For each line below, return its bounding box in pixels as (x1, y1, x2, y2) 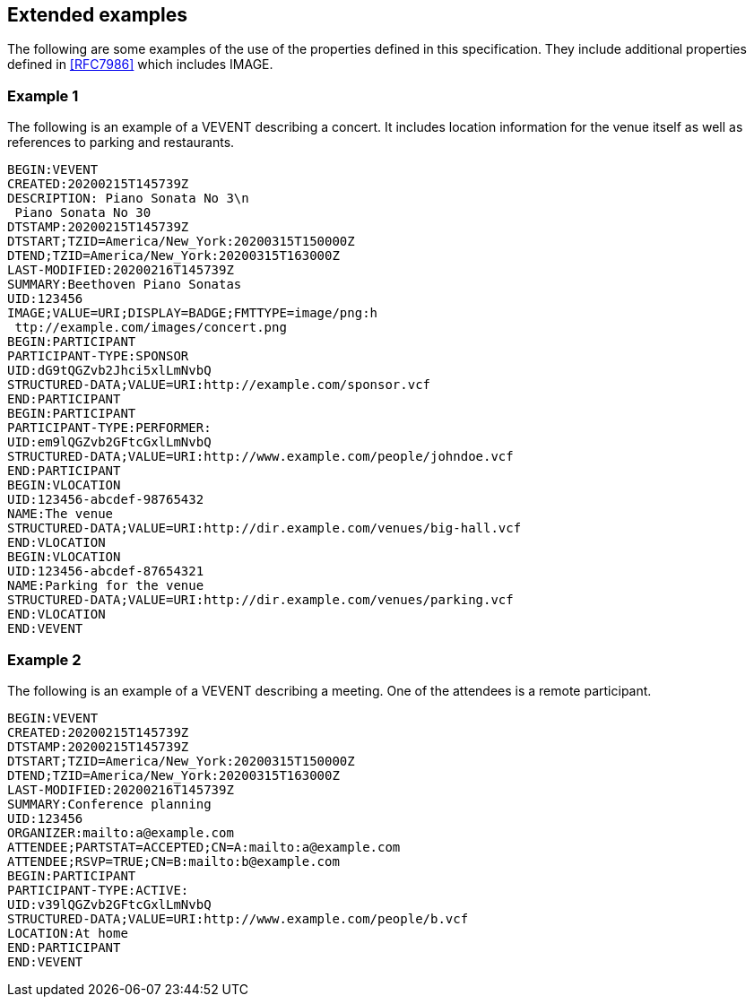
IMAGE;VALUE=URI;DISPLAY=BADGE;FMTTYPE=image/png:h (7, 306, 378, 321)
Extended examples (7, 4, 188, 26)
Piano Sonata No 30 (14, 205, 152, 221)
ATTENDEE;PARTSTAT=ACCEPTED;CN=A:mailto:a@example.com (7, 839, 401, 854)
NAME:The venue (7, 506, 114, 522)
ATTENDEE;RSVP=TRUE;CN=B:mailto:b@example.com (7, 853, 340, 869)
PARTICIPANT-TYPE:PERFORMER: (7, 420, 212, 436)
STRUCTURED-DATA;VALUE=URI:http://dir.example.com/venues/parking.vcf (7, 593, 514, 608)
